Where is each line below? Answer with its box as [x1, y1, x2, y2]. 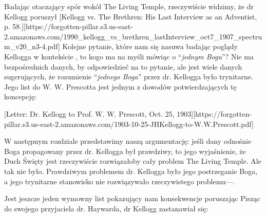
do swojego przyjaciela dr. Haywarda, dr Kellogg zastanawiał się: [4, 203, 208, 213]
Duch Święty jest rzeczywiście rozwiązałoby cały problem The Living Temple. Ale [4, 156, 261, 166]
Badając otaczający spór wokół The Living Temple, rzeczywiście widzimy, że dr [4, 1, 254, 11]
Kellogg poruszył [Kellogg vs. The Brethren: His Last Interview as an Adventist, [4, 11, 257, 21]
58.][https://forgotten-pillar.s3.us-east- [12, 21, 133, 32]
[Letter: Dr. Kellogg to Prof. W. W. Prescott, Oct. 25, [4, 108, 175, 119]
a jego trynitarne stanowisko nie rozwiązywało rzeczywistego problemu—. [4, 176, 235, 186]
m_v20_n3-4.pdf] [4, 41, 60, 52]
